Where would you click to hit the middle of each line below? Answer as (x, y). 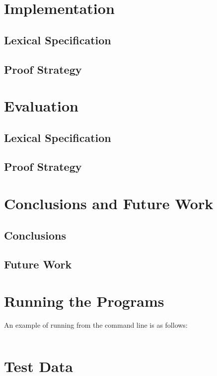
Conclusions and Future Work (109, 203)
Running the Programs (84, 301)
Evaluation (41, 106)
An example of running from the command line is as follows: (96, 324)
